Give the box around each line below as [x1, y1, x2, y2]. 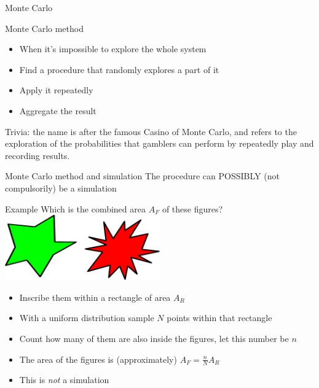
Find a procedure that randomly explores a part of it [19, 63, 219, 76]
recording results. [5, 149, 70, 161]
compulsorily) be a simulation [5, 181, 117, 194]
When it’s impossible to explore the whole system [19, 42, 207, 55]
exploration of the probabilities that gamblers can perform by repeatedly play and [5, 137, 314, 150]
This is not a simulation [19, 373, 109, 386]
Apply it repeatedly [19, 83, 93, 96]
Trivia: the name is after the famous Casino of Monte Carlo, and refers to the [5, 125, 297, 138]
